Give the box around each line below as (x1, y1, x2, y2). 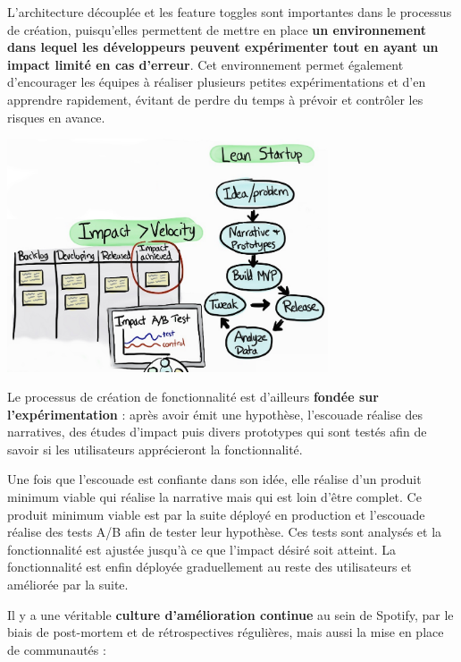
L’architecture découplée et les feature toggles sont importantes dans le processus (7, 3, 452, 21)
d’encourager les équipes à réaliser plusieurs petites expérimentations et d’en (7, 72, 426, 91)
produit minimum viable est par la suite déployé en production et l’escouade (7, 505, 425, 523)
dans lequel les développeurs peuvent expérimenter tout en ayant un (7, 38, 439, 56)
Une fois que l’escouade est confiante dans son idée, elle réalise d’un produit (7, 470, 422, 488)
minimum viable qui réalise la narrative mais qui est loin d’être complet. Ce (7, 488, 422, 506)
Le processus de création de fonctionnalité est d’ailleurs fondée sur (7, 387, 379, 406)
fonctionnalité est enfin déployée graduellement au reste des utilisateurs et (7, 557, 412, 576)
